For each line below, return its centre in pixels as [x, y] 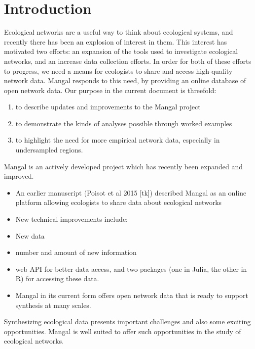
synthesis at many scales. [53, 305]
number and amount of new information [76, 252]
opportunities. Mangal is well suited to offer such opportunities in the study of [123, 331]
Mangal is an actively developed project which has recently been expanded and [124, 166]
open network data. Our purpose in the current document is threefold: [110, 90]
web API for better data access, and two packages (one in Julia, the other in [131, 269]
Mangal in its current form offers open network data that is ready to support [132, 295]
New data [30, 235]
